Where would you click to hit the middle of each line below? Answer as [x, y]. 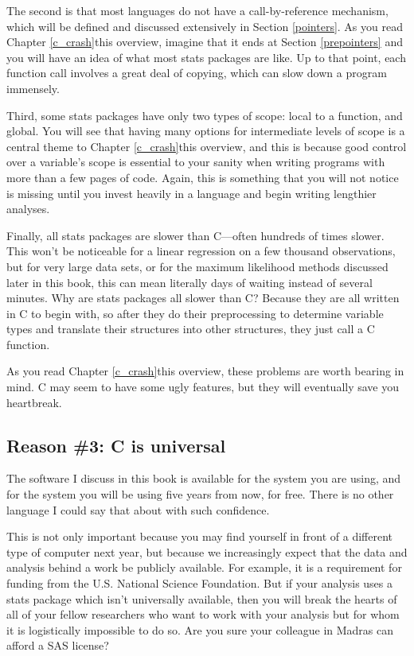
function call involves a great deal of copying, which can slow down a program [197, 73]
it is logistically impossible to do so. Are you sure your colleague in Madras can [200, 629]
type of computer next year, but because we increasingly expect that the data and [207, 551]
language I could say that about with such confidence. [138, 509]
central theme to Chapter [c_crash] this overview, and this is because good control [207, 146]
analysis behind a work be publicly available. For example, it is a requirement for [204, 567]
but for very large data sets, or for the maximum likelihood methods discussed [197, 266]
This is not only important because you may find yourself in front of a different [200, 536]
